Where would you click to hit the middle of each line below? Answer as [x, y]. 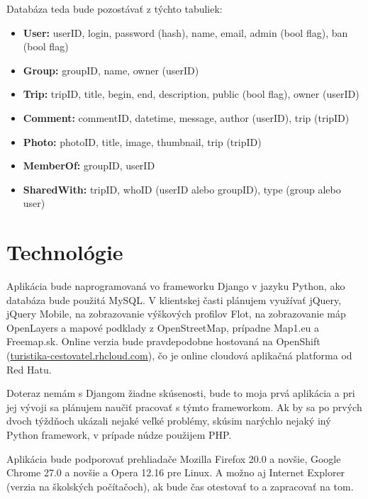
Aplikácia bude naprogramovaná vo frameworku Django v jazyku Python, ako [176, 286]
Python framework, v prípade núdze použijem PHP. [119, 434]
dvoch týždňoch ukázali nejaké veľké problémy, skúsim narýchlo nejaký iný [169, 421]
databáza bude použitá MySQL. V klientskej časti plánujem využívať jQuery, [174, 299]
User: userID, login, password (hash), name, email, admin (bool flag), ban [185, 32]
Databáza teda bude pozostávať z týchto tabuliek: [115, 9]
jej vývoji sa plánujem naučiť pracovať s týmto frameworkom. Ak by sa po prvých [184, 407]
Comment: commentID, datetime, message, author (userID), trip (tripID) [186, 117]
